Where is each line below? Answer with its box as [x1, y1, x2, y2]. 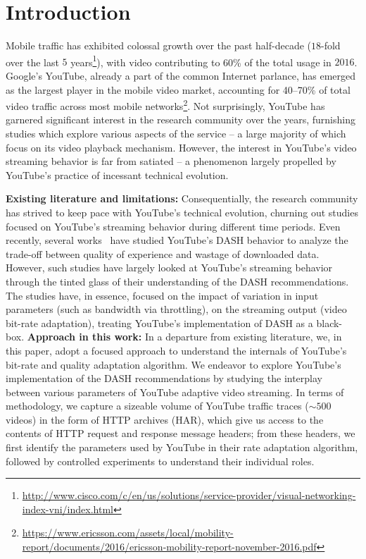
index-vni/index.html [22, 501, 113, 516]
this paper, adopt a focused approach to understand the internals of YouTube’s [6, 343, 347, 357]
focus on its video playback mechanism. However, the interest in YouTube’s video [6, 140, 357, 154]
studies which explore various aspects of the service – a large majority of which [6, 126, 346, 140]
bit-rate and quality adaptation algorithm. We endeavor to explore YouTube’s [6, 357, 341, 371]
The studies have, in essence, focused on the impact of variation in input [6, 288, 319, 302]
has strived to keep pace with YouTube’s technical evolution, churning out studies [6, 204, 358, 219]
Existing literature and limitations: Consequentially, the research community [6, 191, 358, 206]
